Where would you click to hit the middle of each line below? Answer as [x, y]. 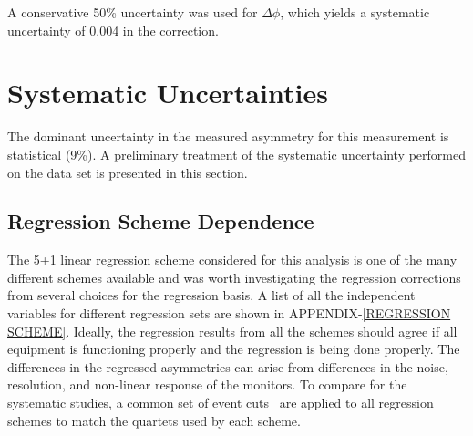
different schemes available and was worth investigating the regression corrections [234, 277]
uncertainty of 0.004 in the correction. [113, 30]
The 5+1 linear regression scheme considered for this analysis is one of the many [232, 260]
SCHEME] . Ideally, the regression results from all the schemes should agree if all [232, 331]
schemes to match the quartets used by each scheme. [154, 420]
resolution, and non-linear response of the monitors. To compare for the [207, 384]
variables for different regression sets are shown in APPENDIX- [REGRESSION [229, 313]
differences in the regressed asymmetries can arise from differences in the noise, [228, 366]
